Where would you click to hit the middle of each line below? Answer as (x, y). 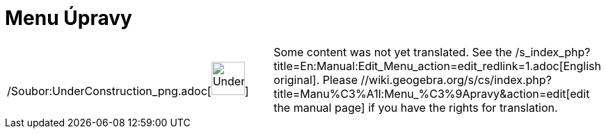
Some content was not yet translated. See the (393, 52)
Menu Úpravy (69, 18)
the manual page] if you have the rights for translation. (416, 107)
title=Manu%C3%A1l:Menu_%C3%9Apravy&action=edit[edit (432, 93)
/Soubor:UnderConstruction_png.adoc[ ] (128, 91)
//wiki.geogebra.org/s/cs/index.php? (456, 79)
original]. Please (316, 79)
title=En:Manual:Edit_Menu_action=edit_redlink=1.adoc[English (437, 66)
